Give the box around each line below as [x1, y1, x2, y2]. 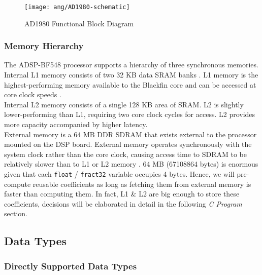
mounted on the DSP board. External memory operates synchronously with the [4, 139, 252, 149]
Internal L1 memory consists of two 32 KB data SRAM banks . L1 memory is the [4, 69, 258, 80]
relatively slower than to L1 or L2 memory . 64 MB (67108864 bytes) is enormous [4, 159, 258, 169]
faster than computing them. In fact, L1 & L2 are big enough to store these [4, 188, 240, 199]
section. [4, 208, 27, 219]
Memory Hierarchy [4, 40, 84, 52]
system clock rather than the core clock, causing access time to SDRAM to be [4, 148, 247, 159]
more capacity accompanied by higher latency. [4, 119, 148, 130]
